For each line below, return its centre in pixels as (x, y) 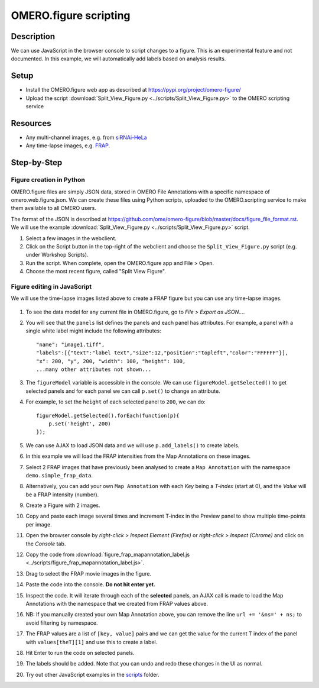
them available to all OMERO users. (54, 208)
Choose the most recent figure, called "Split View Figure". (96, 272)
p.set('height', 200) (80, 424)
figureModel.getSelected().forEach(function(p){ (108, 415)
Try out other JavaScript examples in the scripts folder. (92, 674)
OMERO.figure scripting (71, 15)
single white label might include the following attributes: (94, 331)
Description (33, 36)
